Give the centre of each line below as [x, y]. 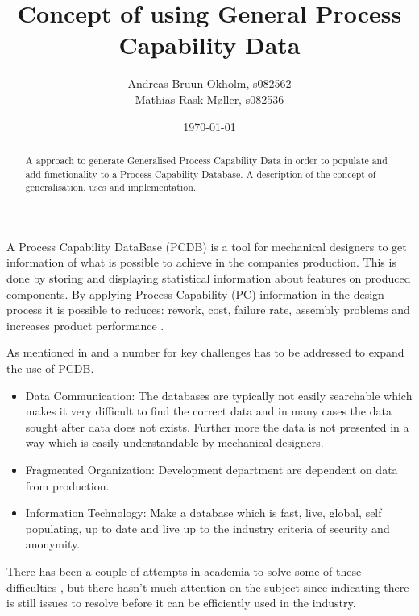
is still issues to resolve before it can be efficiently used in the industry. [181, 603]
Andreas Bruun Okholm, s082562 [209, 83]
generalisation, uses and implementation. [111, 187]
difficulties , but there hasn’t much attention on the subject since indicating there [208, 587]
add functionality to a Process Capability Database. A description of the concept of [201, 174]
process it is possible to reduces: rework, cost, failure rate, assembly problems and [208, 310]
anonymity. [53, 544]
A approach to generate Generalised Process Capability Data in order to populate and [206, 160]
